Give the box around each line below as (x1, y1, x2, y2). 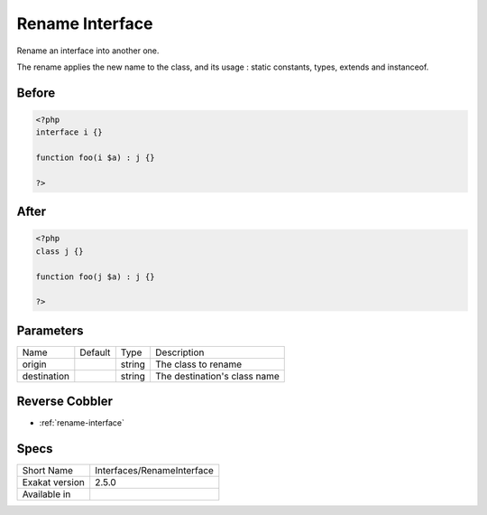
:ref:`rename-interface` (39, 417, 125, 428)
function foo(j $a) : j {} (35, 271, 155, 282)
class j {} (35, 246, 84, 257)
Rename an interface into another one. (16, 45, 160, 56)
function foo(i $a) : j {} (35, 153, 155, 163)
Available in (22, 488, 71, 501)
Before (16, 85, 56, 100)
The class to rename (154, 358, 243, 370)
